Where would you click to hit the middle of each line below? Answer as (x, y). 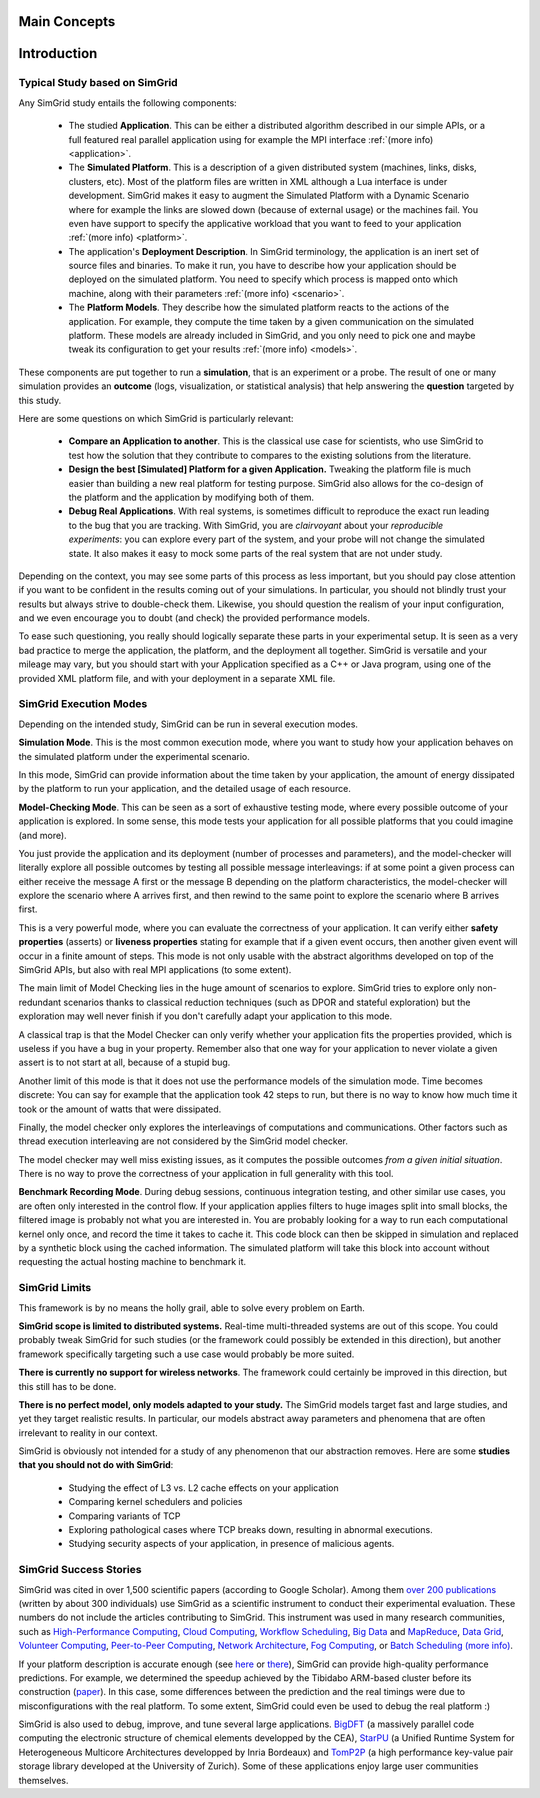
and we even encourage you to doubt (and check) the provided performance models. (194, 618)
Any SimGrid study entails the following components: (127, 102)
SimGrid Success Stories (80, 1570)
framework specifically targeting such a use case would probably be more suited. (186, 1354)
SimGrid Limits (55, 1288)
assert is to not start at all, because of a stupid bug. (124, 1062)
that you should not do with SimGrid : (96, 1465)
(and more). (42, 835)
